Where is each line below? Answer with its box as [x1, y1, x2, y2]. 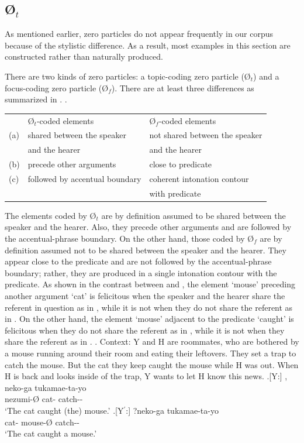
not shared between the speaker [149, 129, 262, 141]
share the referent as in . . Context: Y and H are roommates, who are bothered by [5, 335, 299, 348]
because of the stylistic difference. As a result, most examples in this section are [5, 39, 291, 51]
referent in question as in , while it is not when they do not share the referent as [5, 301, 293, 313]
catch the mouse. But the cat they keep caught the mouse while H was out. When [5, 358, 299, 370]
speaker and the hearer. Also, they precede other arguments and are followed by [5, 221, 292, 233]
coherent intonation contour [149, 172, 249, 184]
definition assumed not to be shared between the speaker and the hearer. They [5, 243, 286, 256]
